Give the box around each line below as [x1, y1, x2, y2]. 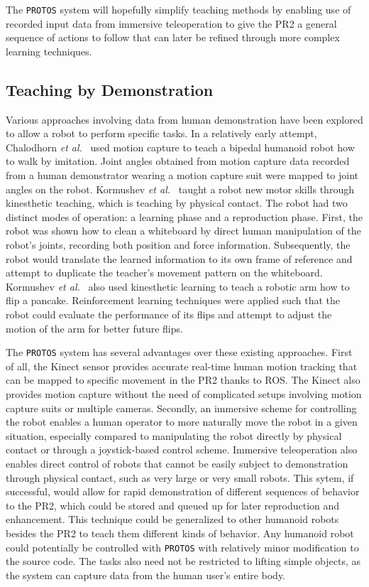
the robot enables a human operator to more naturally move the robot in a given [6, 414, 358, 429]
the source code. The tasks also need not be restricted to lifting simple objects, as [6, 554, 361, 569]
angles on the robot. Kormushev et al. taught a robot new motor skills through [6, 181, 354, 196]
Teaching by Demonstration [6, 78, 214, 100]
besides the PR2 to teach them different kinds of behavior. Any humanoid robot [6, 525, 354, 540]
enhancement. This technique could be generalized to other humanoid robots [6, 512, 339, 527]
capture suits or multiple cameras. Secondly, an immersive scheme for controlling [6, 400, 357, 415]
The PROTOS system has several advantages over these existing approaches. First [6, 345, 353, 360]
